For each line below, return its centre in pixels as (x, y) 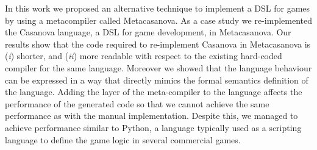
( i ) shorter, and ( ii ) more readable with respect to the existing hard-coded (144, 56)
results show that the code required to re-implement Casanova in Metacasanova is (158, 44)
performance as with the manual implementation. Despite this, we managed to (151, 116)
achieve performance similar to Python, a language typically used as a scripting (153, 127)
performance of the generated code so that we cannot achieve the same (137, 103)
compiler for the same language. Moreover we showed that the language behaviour (158, 67)
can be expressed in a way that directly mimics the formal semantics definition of (157, 80)
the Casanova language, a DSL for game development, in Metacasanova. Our (148, 32)
